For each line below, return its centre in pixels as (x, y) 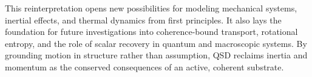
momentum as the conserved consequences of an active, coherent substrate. (144, 66)
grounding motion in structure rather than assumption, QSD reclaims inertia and (156, 55)
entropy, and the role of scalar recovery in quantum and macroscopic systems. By (156, 43)
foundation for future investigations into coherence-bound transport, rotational (151, 32)
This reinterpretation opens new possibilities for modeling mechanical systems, (151, 8)
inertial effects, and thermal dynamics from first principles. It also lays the (143, 20)
